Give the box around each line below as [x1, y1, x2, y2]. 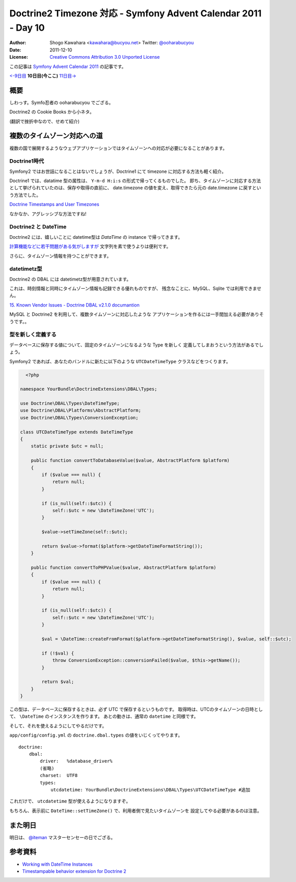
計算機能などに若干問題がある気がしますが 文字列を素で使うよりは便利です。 [9, 243, 171, 249]
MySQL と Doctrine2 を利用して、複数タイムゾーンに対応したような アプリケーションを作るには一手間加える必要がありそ [9, 311, 264, 317]
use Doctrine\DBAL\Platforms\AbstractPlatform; [20, 408, 141, 413]
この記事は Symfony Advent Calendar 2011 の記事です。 [9, 63, 126, 69]
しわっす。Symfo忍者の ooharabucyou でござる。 [9, 99, 114, 106]
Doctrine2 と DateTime [9, 223, 67, 231]
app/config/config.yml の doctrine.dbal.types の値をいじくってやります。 [9, 732, 183, 738]
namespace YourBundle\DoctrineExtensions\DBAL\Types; [20, 386, 157, 392]
